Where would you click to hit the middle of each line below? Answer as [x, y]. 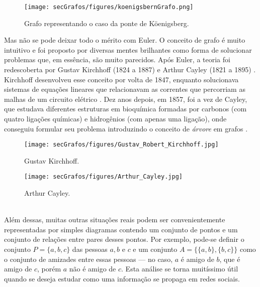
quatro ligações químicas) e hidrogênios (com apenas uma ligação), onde [115, 118]
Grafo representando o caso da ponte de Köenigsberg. [107, 23]
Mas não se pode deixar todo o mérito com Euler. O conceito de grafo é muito [125, 40]
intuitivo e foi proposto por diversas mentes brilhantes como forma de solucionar [128, 49]
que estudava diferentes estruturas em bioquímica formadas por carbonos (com [125, 109]
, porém [49, 269]
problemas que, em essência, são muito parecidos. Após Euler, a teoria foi [117, 59]
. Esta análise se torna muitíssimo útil [180, 269]
